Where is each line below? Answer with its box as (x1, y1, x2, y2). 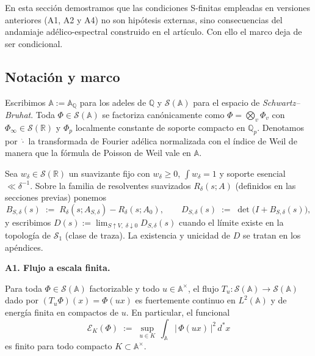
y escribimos (5, 216, 51, 228)
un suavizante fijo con (68, 166, 150, 179)
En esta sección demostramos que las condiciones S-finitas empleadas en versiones (5, 1, 310, 13)
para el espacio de (193, 95, 260, 108)
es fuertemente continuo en (135, 294, 236, 306)
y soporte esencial (219, 166, 286, 179)
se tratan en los (243, 228, 301, 241)
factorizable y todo (89, 281, 160, 294)
